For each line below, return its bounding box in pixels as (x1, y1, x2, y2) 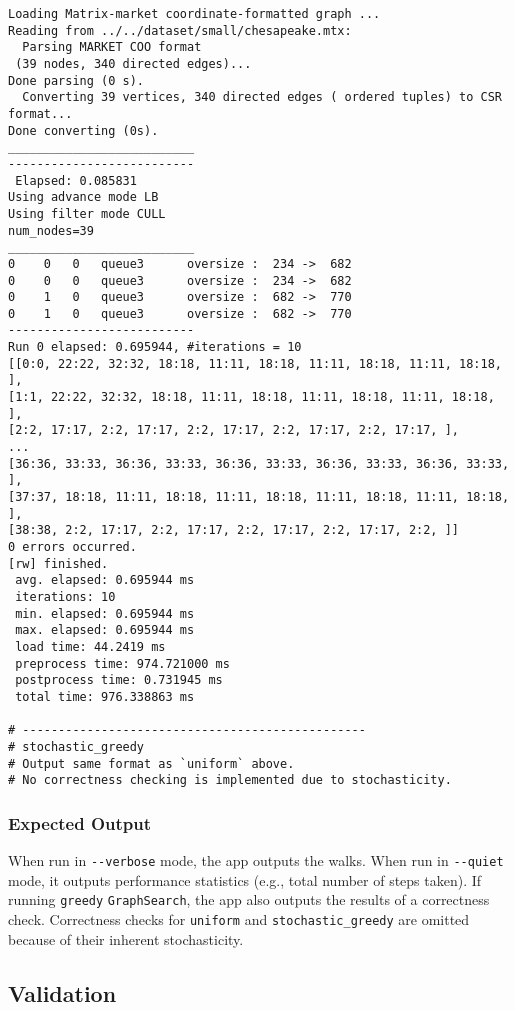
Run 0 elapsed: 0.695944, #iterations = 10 (8, 340, 302, 355)
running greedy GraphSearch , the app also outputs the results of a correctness (8, 889, 490, 910)
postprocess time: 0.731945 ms (15, 673, 223, 688)
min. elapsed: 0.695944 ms (15, 606, 195, 621)
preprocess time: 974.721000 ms (15, 656, 230, 671)
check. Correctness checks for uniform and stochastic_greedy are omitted (8, 908, 470, 929)
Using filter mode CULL (8, 206, 166, 221)
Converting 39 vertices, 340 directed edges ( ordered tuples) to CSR (22, 90, 502, 105)
